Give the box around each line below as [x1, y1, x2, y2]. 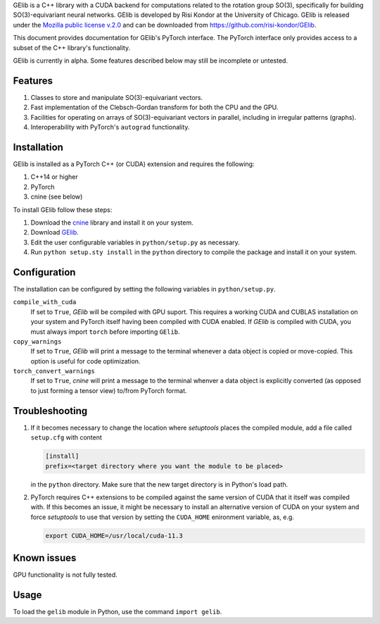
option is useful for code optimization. [30, 356, 141, 366]
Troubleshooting [13, 405, 88, 417]
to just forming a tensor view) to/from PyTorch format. [30, 386, 187, 394]
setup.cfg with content [30, 433, 102, 442]
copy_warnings [13, 337, 62, 345]
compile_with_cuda [13, 298, 77, 306]
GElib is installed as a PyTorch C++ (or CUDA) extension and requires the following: [13, 159, 255, 168]
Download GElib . [30, 228, 79, 237]
